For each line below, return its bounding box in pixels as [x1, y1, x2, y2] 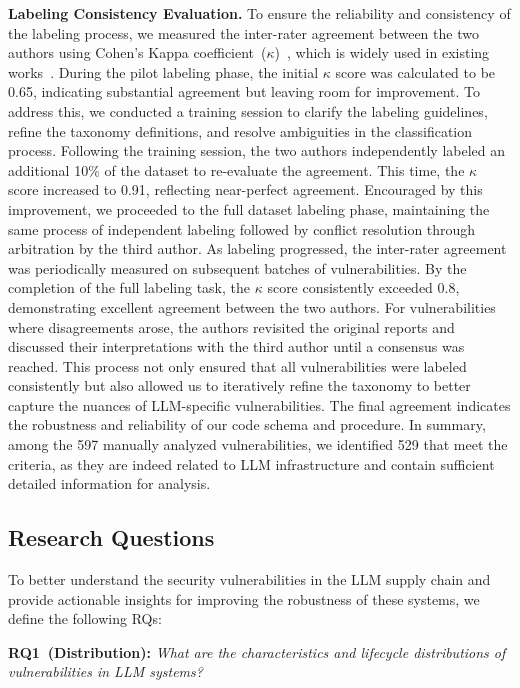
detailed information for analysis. [8, 473, 211, 494]
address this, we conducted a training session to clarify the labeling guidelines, [8, 100, 488, 121]
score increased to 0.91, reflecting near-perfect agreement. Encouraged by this [8, 179, 483, 200]
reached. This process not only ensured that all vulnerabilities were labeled [8, 355, 467, 376]
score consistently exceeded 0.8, [267, 277, 460, 298]
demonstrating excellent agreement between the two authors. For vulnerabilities [8, 296, 496, 317]
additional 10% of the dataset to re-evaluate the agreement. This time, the [8, 159, 465, 180]
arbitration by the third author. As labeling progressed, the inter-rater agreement [8, 238, 507, 259]
